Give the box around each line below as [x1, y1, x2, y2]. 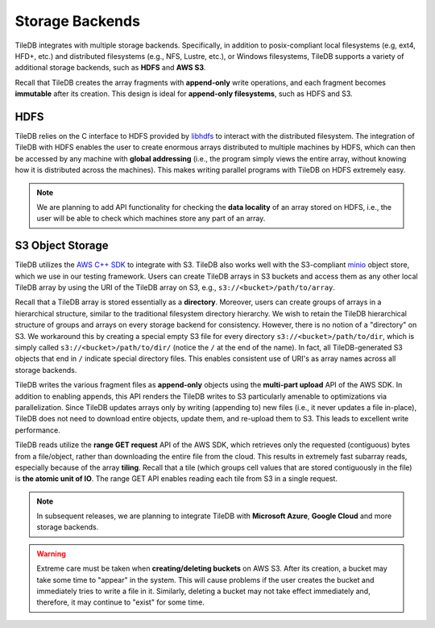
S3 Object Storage [14, 239, 109, 253]
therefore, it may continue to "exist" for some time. [36, 597, 205, 607]
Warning [36, 549, 66, 559]
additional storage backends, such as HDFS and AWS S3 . [14, 63, 206, 73]
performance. [14, 425, 60, 435]
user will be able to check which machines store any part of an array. [36, 214, 266, 224]
